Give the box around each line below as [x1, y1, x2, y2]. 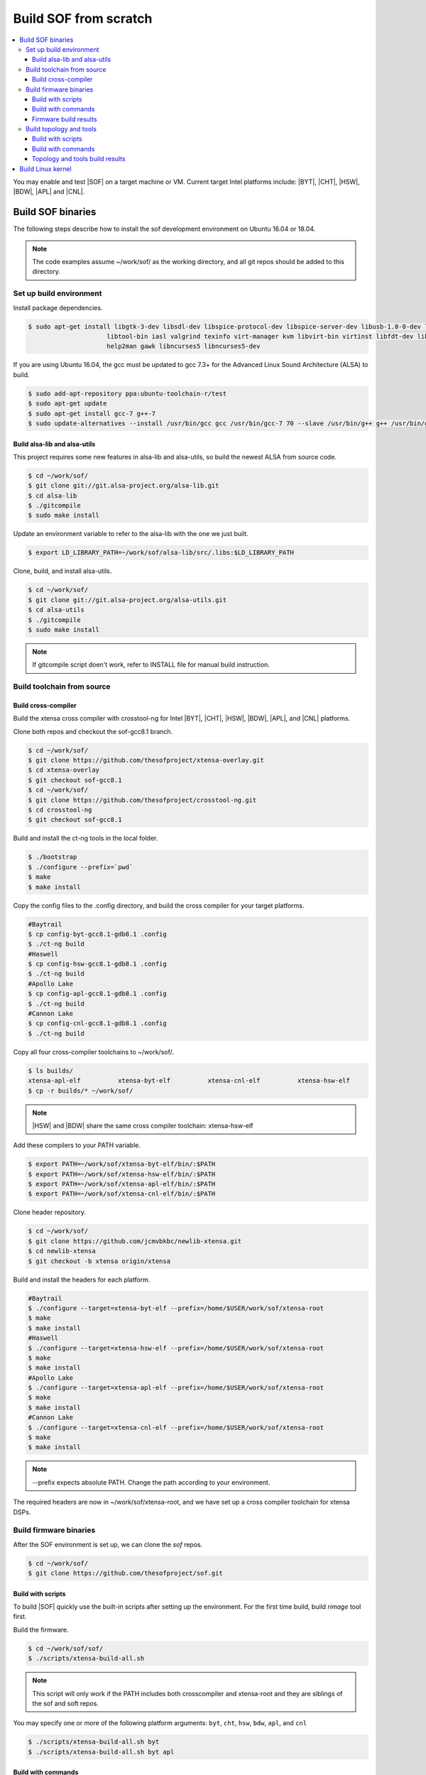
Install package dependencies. [13, 303, 103, 312]
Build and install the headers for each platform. [13, 1275, 151, 1284]
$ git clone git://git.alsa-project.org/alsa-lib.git [28, 481, 219, 490]
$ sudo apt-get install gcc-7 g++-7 [28, 409, 156, 417]
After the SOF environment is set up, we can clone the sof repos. [13, 1540, 203, 1549]
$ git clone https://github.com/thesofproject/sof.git [28, 1569, 223, 1578]
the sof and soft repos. [32, 1699, 99, 1708]
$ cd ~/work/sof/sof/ [28, 1644, 104, 1652]
